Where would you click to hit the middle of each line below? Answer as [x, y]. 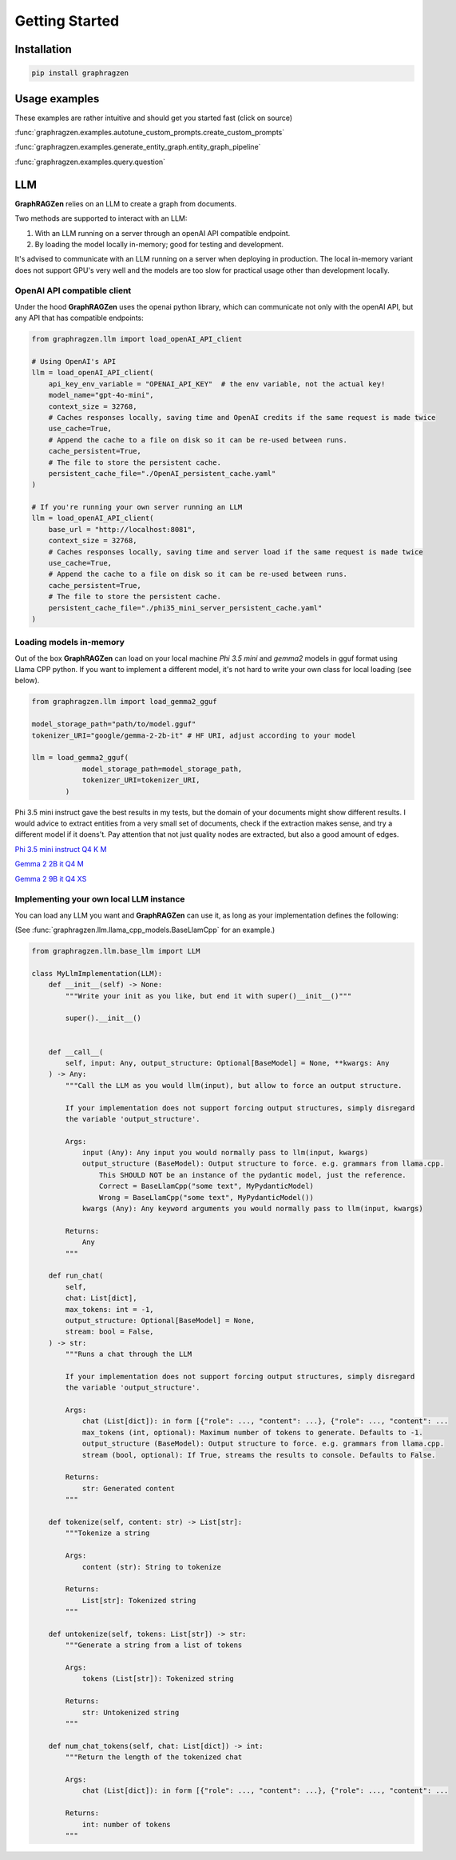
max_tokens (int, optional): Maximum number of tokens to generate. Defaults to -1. [252, 1432]
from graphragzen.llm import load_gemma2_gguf [124, 702]
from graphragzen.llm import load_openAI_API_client [137, 339]
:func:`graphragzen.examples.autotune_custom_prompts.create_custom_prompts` [150, 133]
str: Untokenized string [131, 1712]
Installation [43, 49]
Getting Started [67, 21]
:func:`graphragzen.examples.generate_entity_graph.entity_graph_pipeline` [138, 147]
